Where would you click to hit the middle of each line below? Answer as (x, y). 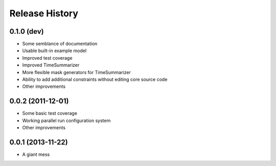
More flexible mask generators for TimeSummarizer (77, 72)
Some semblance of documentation (60, 44)
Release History (44, 13)
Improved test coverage (47, 58)
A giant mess (36, 154)
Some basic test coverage (50, 113)
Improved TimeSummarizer (51, 65)
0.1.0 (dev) (27, 31)
